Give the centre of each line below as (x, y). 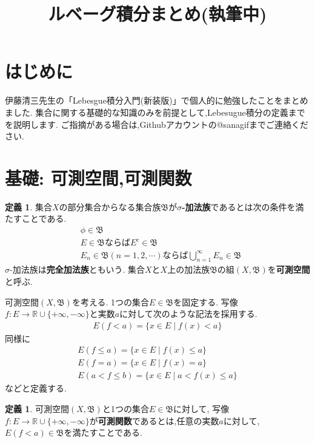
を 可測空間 (289, 269)
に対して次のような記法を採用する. (188, 314)
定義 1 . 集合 (28, 206)
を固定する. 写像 (206, 301)
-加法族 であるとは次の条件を (239, 206)
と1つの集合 (125, 409)
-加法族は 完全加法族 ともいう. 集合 (77, 269)
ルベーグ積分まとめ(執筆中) (157, 14)
